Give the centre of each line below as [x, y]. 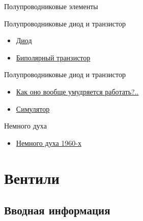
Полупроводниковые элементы [51, 6]
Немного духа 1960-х [49, 143]
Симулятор [33, 108]
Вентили [32, 178]
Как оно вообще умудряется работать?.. [77, 91]
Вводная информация [57, 210]
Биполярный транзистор [53, 57]
